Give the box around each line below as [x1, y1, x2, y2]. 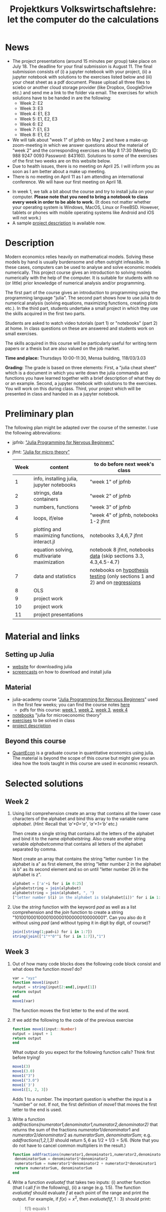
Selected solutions [5, 778, 83, 789]
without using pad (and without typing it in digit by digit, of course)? [12, 919, 151, 925]
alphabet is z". [12, 871, 41, 878]
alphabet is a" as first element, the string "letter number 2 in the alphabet [12, 861, 162, 867]
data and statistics [33, 572, 76, 579]
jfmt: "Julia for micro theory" [12, 449, 70, 455]
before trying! [12, 1054, 41, 1061]
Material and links [5, 631, 80, 642]
